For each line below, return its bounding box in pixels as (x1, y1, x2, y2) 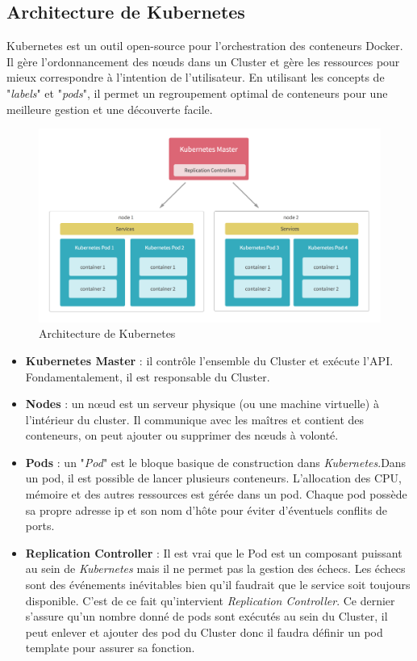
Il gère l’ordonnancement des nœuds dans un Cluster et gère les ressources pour (6, 53, 400, 69)
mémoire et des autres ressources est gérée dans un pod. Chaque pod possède (25, 486, 407, 503)
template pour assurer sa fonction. (25, 639, 195, 656)
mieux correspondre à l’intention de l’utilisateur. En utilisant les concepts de (6, 69, 385, 86)
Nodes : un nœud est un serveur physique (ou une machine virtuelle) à (25, 395, 379, 412)
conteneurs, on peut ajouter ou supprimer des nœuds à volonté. (25, 427, 339, 444)
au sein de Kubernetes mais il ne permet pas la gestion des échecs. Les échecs (25, 560, 406, 577)
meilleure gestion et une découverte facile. (6, 100, 213, 117)
